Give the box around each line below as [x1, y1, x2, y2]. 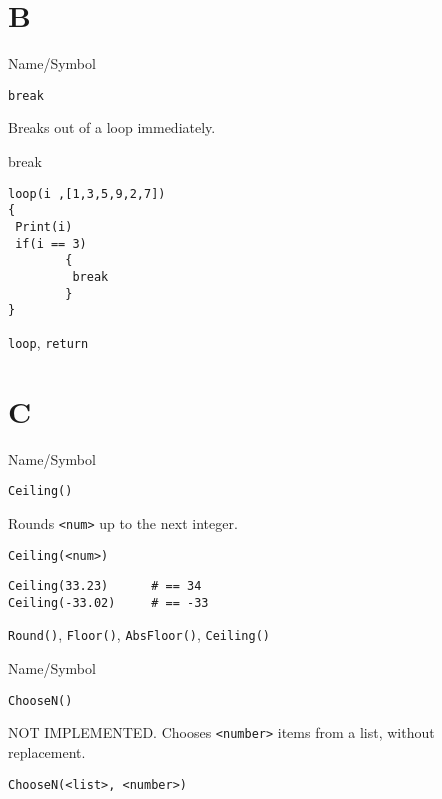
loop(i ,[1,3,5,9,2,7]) [8, 186, 166, 201]
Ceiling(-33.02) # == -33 [8, 595, 209, 610]
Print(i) [15, 219, 73, 234]
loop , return [8, 331, 89, 352]
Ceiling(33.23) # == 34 [8, 579, 202, 594]
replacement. [8, 742, 86, 763]
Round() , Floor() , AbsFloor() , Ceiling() [8, 624, 270, 645]
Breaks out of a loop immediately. [8, 117, 216, 138]
